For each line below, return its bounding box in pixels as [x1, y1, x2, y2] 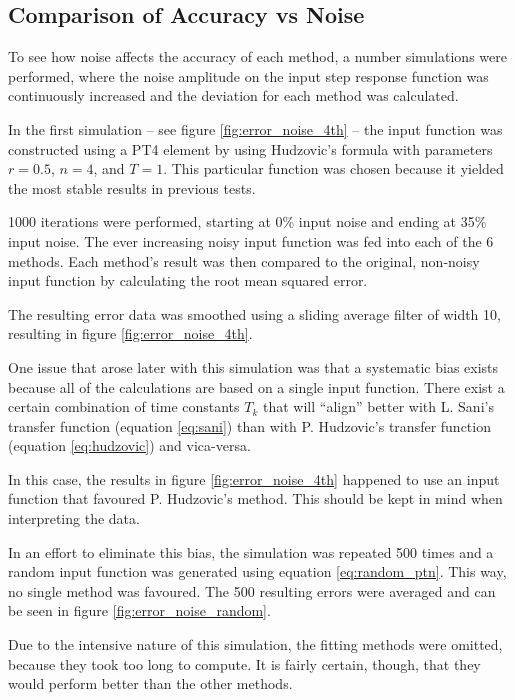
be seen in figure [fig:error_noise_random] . [8, 600, 271, 621]
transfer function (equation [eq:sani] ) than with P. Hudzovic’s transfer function [8, 415, 491, 436]
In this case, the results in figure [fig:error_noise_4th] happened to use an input [8, 468, 500, 489]
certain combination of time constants [8, 396, 240, 417]
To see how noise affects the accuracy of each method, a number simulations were [8, 46, 507, 67]
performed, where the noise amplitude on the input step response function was [8, 65, 489, 86]
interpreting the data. [8, 508, 140, 529]
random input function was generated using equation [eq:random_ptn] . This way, [8, 561, 507, 582]
